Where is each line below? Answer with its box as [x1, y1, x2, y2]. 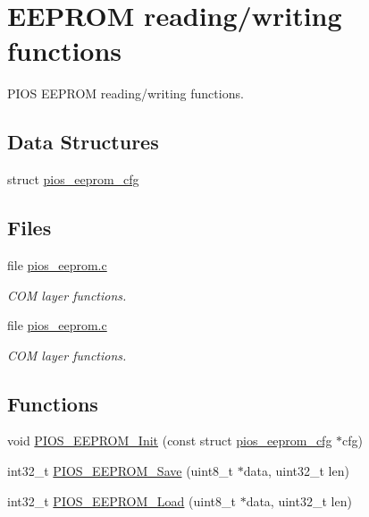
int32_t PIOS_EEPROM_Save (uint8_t [7, 462, 234, 480]
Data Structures [7, 128, 159, 156]
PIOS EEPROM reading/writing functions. [7, 84, 244, 103]
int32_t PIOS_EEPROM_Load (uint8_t [7, 491, 236, 510]
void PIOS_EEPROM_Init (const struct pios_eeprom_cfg [7, 431, 332, 450]
